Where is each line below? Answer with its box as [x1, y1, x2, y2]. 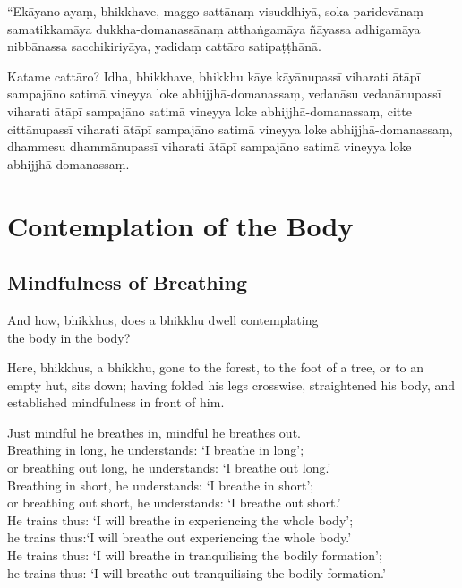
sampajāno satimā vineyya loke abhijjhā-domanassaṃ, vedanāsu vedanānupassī [7, 84, 441, 103]
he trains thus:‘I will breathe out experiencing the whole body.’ [7, 528, 352, 547]
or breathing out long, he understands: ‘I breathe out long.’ [7, 458, 331, 477]
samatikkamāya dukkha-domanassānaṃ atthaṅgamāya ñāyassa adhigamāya [7, 19, 421, 38]
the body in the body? [7, 328, 131, 346]
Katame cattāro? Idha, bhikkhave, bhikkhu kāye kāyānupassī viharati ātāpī [7, 66, 421, 85]
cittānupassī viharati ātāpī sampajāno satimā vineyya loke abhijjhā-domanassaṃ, [7, 119, 453, 138]
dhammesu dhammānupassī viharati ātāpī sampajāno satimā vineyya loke [7, 137, 412, 156]
